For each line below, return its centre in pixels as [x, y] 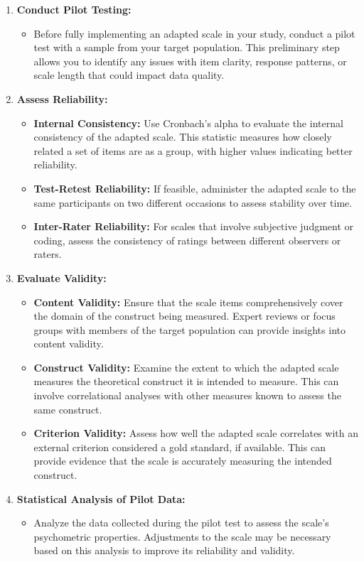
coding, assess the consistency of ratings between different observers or [187, 240]
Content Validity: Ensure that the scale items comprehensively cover [188, 302]
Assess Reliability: [62, 98]
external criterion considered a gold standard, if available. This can [180, 447]
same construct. [68, 409]
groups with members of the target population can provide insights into [189, 329]
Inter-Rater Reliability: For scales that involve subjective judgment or [194, 226]
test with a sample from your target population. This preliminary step [187, 47]
